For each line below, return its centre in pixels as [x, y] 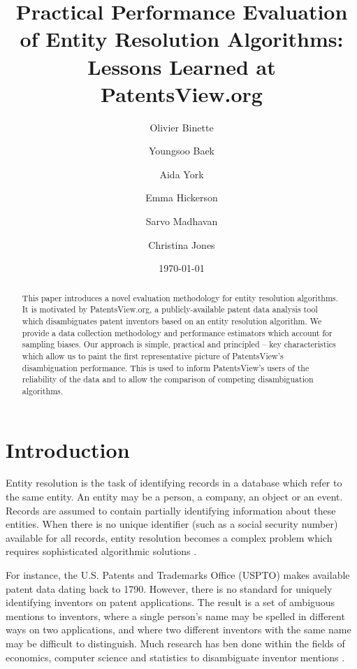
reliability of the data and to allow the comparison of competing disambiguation [168, 379]
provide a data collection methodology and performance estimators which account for [177, 332]
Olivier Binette [182, 127]
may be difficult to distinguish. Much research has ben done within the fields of [175, 643]
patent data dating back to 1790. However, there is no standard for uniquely [169, 588]
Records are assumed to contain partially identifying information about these [171, 510]
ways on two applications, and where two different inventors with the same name [178, 630]
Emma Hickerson [182, 197]
